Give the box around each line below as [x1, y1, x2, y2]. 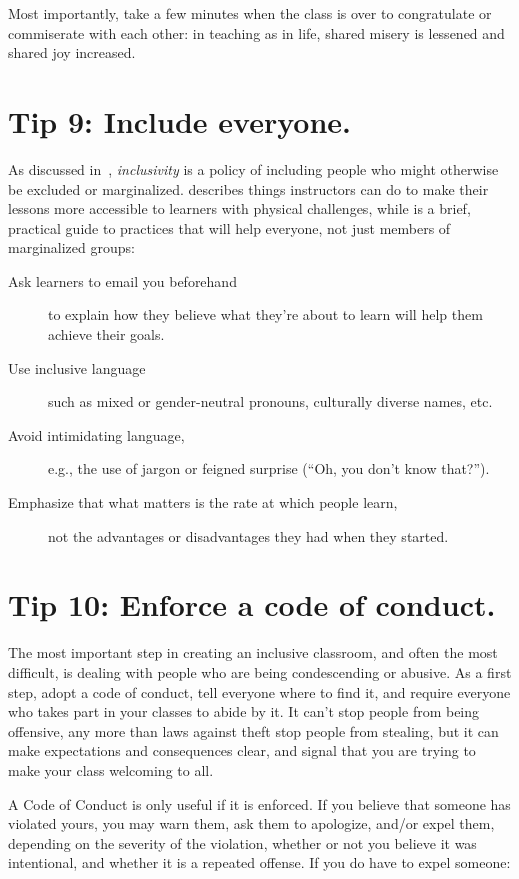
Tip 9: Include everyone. [8, 100, 351, 141]
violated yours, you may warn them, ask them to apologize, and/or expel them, [8, 813, 495, 834]
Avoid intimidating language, [8, 424, 185, 445]
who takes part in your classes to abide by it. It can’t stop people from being [8, 701, 480, 722]
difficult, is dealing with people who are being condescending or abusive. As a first [8, 661, 512, 682]
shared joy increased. [8, 42, 136, 63]
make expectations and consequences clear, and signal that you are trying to [8, 740, 476, 761]
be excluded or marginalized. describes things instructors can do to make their [8, 178, 489, 199]
